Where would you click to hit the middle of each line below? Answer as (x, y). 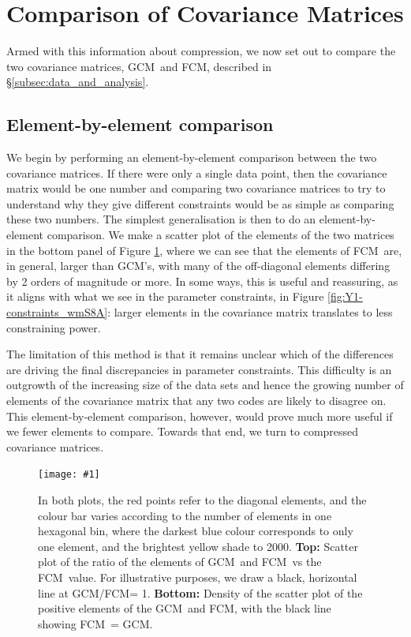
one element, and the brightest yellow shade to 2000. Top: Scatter (198, 546)
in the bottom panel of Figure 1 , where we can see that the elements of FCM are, (204, 250)
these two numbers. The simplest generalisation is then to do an (161, 219)
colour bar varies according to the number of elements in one (185, 515)
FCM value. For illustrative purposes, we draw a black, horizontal (198, 577)
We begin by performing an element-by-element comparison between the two (192, 157)
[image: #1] (69, 475)
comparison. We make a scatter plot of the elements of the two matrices (220, 235)
